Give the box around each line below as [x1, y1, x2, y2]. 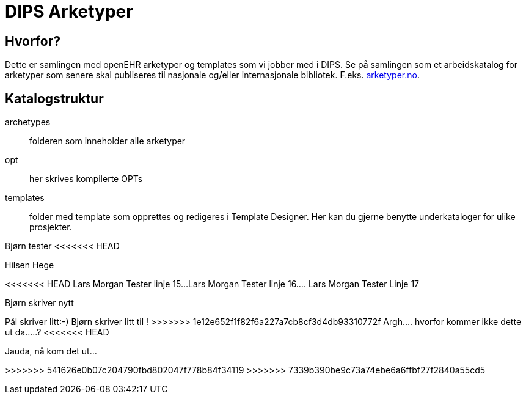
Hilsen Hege [5, 260, 54, 271]
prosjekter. [29, 222, 72, 233]
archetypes [5, 117, 51, 128]
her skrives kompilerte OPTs [29, 174, 143, 185]
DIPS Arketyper [5, 1, 133, 22]
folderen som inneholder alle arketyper [29, 136, 186, 147]
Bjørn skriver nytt [5, 298, 74, 309]
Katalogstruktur [5, 90, 104, 106]
